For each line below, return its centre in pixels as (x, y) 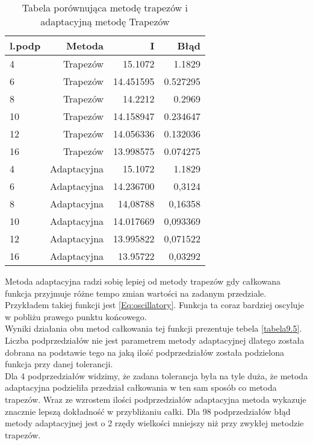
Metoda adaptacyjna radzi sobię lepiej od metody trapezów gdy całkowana (143, 281)
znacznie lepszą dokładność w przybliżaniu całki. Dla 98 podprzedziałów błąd (148, 411)
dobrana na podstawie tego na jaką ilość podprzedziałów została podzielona (144, 352)
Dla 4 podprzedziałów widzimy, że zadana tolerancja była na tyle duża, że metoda (156, 375)
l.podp (25, 46)
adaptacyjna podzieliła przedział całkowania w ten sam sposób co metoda (141, 387)
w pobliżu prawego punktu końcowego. (76, 316)
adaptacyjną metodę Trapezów (105, 21)
